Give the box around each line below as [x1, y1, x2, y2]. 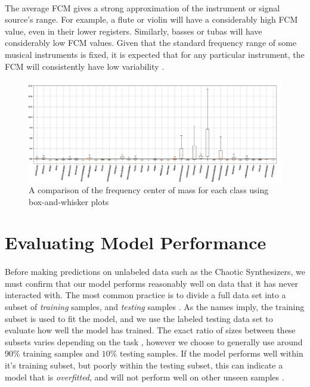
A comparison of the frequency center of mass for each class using [29, 184, 269, 196]
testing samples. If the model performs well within [120, 347, 303, 360]
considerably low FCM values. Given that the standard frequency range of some [5, 36, 297, 49]
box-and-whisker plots [29, 195, 109, 208]
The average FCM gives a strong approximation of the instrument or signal [5, 1, 280, 14]
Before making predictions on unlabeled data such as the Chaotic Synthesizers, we [5, 265, 305, 278]
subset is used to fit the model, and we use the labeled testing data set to [5, 312, 273, 324]
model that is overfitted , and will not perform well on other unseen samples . [5, 370, 284, 383]
